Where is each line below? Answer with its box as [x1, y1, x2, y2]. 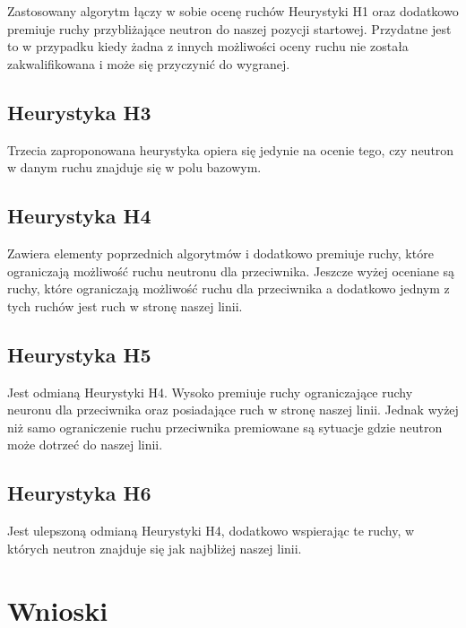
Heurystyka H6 [7, 479, 151, 507]
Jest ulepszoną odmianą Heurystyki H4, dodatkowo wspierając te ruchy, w [7, 521, 415, 540]
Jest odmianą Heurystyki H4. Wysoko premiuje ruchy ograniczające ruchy [7, 382, 413, 401]
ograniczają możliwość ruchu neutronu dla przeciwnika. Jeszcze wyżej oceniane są [7, 261, 455, 280]
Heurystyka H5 [7, 340, 151, 368]
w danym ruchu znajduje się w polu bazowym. [7, 158, 262, 177]
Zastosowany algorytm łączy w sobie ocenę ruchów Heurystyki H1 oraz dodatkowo [7, 2, 459, 20]
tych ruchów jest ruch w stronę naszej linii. [7, 296, 243, 315]
